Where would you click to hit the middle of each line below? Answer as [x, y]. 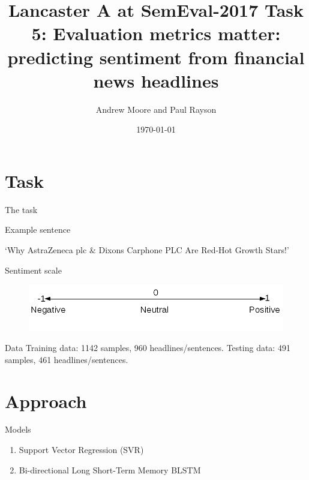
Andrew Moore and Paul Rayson [156, 109]
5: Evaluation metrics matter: [156, 33]
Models [18, 429]
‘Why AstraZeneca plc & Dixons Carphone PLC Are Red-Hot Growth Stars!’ [147, 250]
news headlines [156, 80]
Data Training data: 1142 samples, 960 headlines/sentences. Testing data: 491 [148, 348]
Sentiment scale [33, 270]
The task [21, 209]
